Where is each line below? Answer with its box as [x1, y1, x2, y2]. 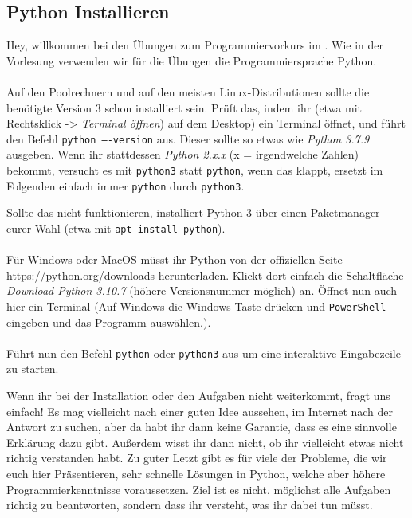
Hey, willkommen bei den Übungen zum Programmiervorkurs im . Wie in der [6, 37, 384, 53]
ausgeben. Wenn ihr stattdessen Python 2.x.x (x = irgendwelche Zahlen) [6, 146, 359, 163]
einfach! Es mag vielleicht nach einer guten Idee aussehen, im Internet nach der [6, 402, 394, 419]
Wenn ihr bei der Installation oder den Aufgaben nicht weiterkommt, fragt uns [6, 387, 390, 404]
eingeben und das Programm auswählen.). [6, 313, 211, 330]
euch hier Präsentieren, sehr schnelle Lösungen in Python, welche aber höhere [6, 465, 386, 482]
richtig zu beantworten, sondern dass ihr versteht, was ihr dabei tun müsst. [6, 496, 373, 513]
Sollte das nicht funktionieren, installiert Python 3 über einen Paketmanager [6, 204, 380, 221]
